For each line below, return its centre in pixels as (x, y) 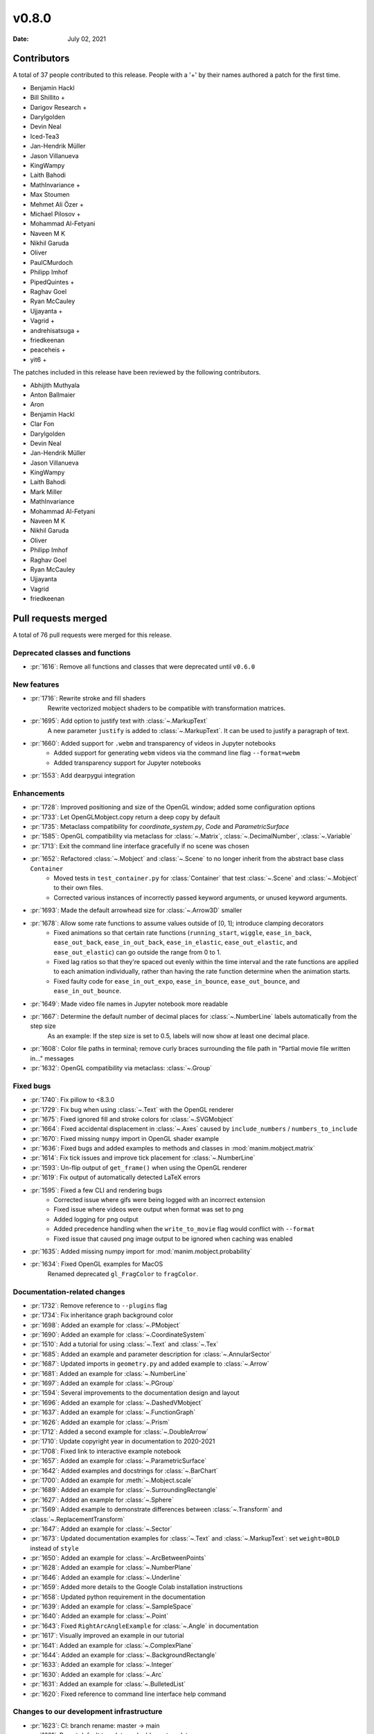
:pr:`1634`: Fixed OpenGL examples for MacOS (97, 1264)
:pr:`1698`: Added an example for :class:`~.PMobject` (106, 1325)
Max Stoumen (50, 195)
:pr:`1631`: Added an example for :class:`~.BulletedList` (108, 1684)
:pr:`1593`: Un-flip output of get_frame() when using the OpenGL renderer (139, 1167)
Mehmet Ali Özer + (57, 204)
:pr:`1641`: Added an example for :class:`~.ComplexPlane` (112, 1645)
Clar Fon (42, 424)
